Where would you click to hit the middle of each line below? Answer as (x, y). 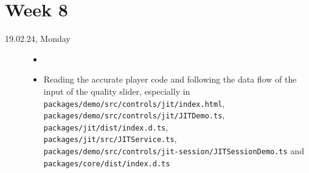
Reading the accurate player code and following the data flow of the (170, 79)
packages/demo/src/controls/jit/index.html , (134, 103)
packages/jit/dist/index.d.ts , (106, 127)
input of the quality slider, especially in (117, 91)
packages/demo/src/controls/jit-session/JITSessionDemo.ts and (174, 151)
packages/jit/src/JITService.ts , (110, 139)
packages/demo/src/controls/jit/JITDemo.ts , (134, 115)
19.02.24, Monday (38, 39)
